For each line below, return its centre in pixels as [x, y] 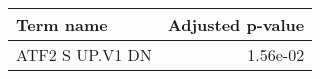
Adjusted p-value [236, 24]
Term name [62, 24]
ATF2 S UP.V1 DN [84, 54]
